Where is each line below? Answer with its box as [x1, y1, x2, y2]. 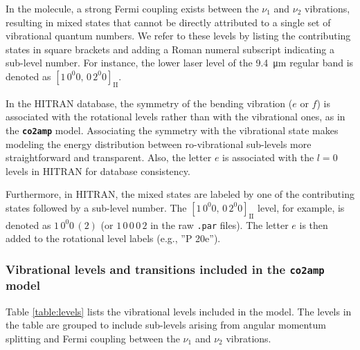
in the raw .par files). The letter [150, 217, 289, 232]
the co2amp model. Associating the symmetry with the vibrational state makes [6, 122, 339, 137]
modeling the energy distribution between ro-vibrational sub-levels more [6, 136, 312, 151]
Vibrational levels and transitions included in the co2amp [6, 260, 325, 277]
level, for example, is [258, 200, 345, 214]
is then [299, 217, 328, 232]
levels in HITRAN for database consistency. [6, 163, 190, 178]
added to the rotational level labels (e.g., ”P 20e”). [6, 231, 221, 246]
